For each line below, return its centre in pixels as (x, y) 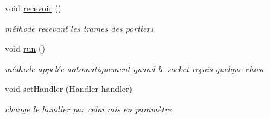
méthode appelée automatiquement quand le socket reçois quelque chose (135, 68)
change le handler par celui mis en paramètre (88, 108)
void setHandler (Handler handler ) (69, 89)
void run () (25, 48)
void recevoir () (33, 8)
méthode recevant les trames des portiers (79, 28)
